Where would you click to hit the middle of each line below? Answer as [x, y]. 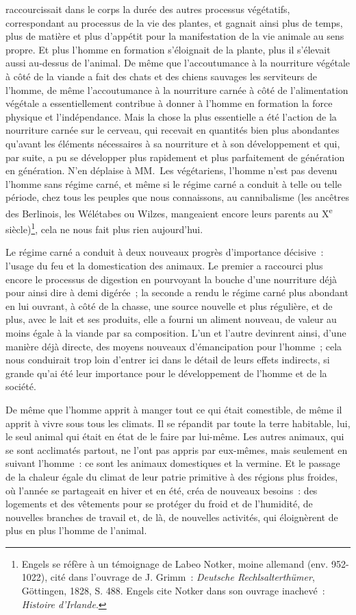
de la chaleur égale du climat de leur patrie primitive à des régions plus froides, [172, 476]
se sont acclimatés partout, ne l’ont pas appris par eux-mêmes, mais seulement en [177, 449]
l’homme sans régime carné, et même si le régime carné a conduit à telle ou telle [174, 183]
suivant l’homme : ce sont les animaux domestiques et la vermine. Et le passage [173, 463]
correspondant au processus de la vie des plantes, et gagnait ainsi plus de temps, [174, 22]
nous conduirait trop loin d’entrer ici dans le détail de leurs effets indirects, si [168, 360]
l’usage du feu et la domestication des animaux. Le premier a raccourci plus [164, 265]
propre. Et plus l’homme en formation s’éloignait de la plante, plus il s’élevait [168, 49]
